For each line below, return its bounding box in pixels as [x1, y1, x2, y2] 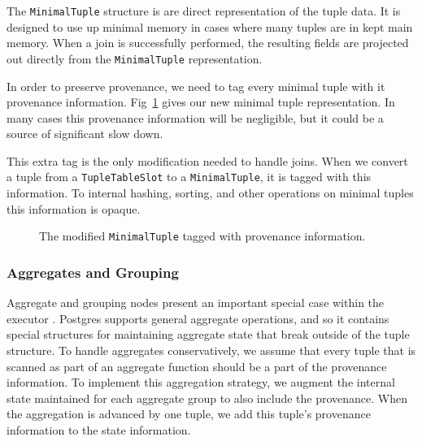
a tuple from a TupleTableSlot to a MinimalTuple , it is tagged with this [7, 168, 372, 185]
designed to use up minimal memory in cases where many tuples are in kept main [7, 18, 413, 35]
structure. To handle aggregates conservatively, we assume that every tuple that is [7, 341, 416, 358]
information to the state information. [7, 421, 191, 438]
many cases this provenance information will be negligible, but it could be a [7, 109, 384, 126]
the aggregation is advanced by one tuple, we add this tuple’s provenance [7, 405, 371, 422]
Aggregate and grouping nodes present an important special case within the [7, 294, 385, 311]
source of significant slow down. [7, 125, 163, 142]
